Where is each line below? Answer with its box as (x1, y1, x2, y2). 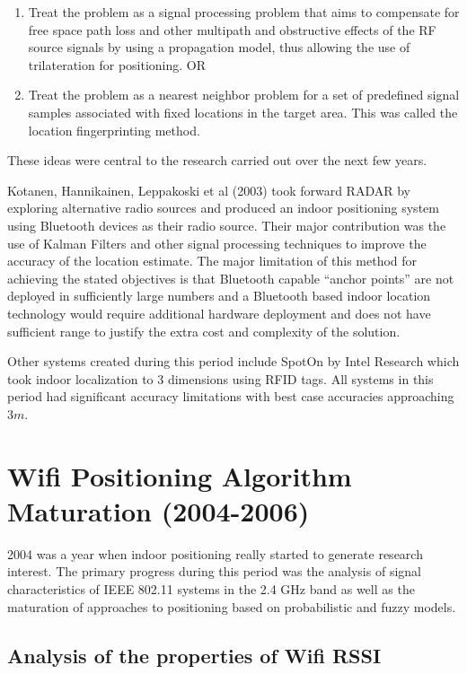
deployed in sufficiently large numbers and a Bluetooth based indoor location (7, 286, 431, 305)
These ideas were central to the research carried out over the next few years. (7, 151, 427, 170)
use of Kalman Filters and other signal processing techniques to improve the (7, 233, 427, 252)
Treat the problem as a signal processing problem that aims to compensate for (28, 3, 460, 21)
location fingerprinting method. (28, 120, 200, 139)
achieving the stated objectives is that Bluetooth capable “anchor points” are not (7, 268, 454, 287)
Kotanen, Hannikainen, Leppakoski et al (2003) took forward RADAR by (7, 180, 410, 199)
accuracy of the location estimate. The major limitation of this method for (7, 251, 418, 270)
